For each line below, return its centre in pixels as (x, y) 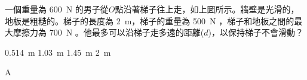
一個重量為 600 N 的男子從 (57, 9)
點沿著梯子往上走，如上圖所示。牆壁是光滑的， (207, 9)
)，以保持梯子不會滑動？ (256, 32)
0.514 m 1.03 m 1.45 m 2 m (58, 52)
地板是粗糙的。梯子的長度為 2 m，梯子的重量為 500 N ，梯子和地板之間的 (150, 20)
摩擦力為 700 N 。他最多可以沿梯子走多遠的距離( (108, 32)
